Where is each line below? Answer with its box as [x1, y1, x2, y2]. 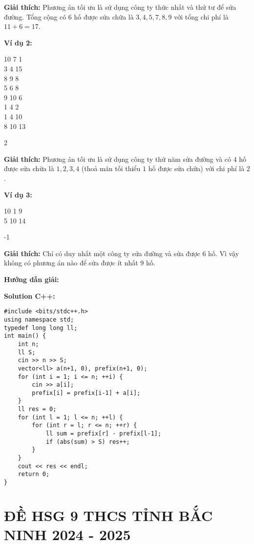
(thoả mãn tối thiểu [81, 163, 141, 174]
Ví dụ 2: [4, 37, 32, 47]
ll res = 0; [18, 406, 57, 413]
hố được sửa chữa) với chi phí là [148, 163, 245, 174]
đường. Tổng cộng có [4, 11, 66, 22]
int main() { [4, 332, 46, 340]
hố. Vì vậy [208, 248, 239, 258]
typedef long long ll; [4, 324, 78, 331]
